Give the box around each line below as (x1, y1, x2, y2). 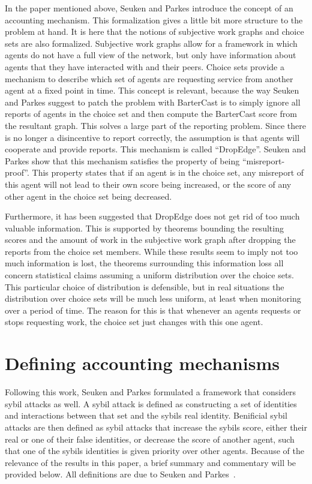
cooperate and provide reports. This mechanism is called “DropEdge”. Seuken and (5, 143, 306, 155)
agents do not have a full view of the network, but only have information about (5, 49, 296, 61)
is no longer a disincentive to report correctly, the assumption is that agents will (5, 131, 300, 143)
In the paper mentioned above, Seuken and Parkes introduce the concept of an (5, 2, 293, 14)
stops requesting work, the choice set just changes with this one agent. (5, 315, 263, 328)
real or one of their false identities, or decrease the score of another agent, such (5, 432, 295, 445)
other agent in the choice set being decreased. (5, 190, 172, 202)
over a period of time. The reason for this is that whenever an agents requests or (5, 303, 301, 316)
